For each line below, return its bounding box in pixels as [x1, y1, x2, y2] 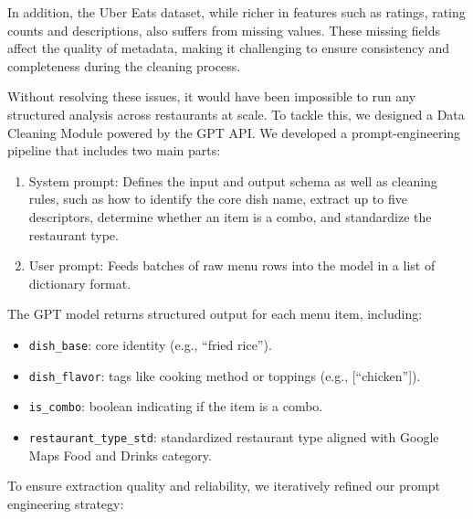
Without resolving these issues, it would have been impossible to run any [7, 87, 416, 106]
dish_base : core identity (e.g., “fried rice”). [28, 334, 272, 354]
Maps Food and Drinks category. [28, 445, 212, 464]
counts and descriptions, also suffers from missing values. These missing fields [7, 20, 440, 39]
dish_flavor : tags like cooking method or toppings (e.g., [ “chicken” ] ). [28, 365, 421, 385]
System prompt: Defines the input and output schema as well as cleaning [28, 171, 437, 190]
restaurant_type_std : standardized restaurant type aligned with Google [28, 427, 439, 446]
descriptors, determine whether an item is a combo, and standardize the [28, 207, 432, 226]
